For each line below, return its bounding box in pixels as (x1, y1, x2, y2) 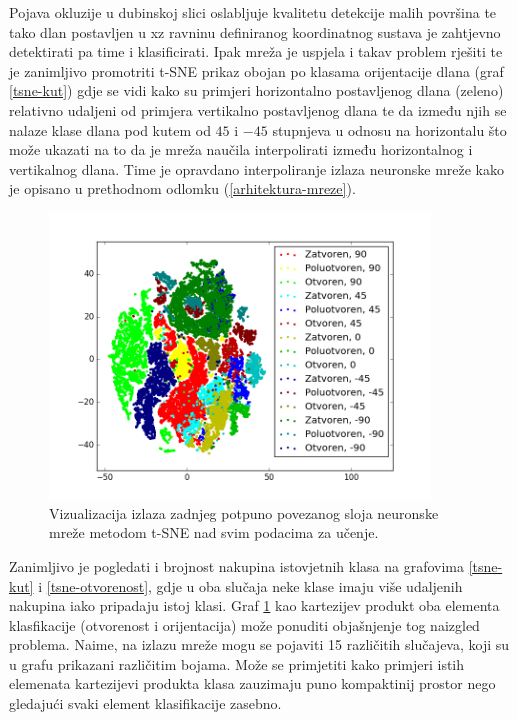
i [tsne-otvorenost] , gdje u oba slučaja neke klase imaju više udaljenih (38, 575, 463, 596)
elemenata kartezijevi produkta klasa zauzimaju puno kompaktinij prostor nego (9, 673, 496, 694)
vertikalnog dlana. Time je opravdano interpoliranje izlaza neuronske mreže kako (9, 158, 504, 179)
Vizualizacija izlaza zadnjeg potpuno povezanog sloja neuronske (49, 502, 439, 523)
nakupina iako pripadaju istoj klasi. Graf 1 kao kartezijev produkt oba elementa (9, 595, 500, 616)
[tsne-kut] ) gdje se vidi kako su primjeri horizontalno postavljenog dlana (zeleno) (9, 80, 504, 101)
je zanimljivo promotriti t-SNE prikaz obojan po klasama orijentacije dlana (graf (9, 60, 504, 81)
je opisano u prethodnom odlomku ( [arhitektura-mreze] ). (9, 178, 356, 199)
